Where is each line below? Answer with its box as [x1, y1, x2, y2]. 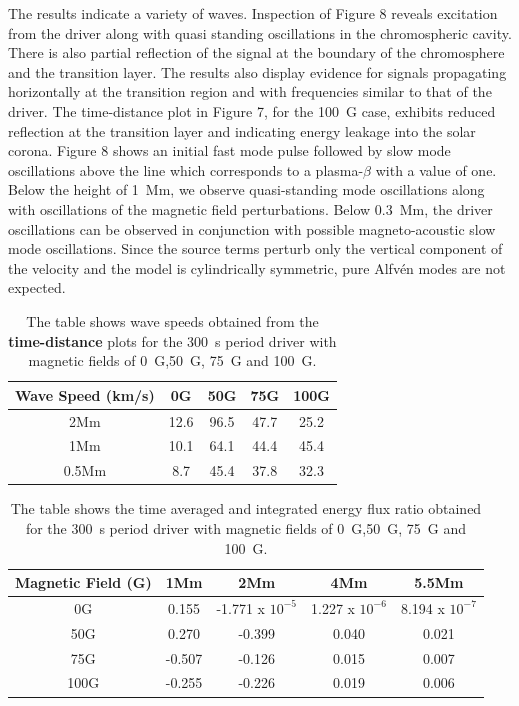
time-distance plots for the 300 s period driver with [8, 330, 337, 351]
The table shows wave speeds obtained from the [26, 310, 319, 331]
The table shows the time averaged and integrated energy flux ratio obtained [10, 498, 482, 519]
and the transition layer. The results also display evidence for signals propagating [8, 61, 507, 82]
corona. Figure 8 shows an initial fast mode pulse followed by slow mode [8, 140, 451, 161]
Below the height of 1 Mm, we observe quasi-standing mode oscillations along [8, 179, 485, 200]
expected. [8, 277, 66, 298]
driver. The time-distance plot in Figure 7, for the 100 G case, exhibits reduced [8, 100, 496, 121]
